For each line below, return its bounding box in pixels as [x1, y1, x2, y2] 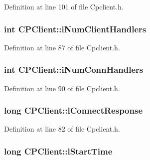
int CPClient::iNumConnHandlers [4, 63, 144, 76]
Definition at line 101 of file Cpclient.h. [4, 1, 124, 11]
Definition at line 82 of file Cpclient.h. [4, 124, 120, 134]
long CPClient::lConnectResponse [4, 104, 143, 117]
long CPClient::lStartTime [4, 145, 113, 157]
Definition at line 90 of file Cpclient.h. [4, 83, 120, 93]
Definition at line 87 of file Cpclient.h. [4, 42, 120, 52]
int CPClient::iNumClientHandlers [4, 22, 147, 35]
